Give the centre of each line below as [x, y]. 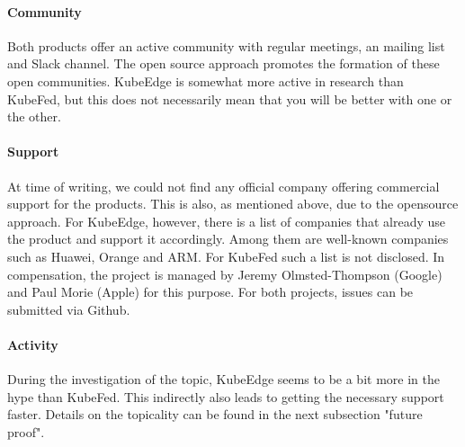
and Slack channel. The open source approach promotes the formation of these [224, 63]
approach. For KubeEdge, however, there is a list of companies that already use [227, 221]
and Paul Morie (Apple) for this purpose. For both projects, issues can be [210, 292]
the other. [34, 116]
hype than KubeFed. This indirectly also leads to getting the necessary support [226, 396]
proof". [26, 431]
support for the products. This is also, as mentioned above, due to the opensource [233, 204]
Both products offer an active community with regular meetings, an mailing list [226, 45]
